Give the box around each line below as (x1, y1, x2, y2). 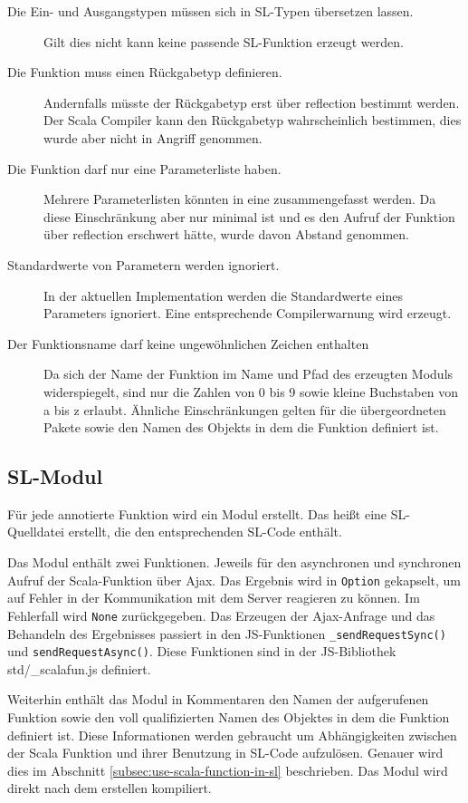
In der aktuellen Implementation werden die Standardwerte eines (43, 285, 403, 305)
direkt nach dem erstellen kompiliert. (7, 779, 212, 798)
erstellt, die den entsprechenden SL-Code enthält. (68, 522, 342, 541)
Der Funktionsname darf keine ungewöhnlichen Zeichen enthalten (7, 334, 369, 353)
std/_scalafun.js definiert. (7, 659, 151, 678)
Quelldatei (7, 522, 65, 541)
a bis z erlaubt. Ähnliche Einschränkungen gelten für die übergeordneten (43, 400, 446, 419)
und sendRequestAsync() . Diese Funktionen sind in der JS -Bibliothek (7, 642, 396, 661)
